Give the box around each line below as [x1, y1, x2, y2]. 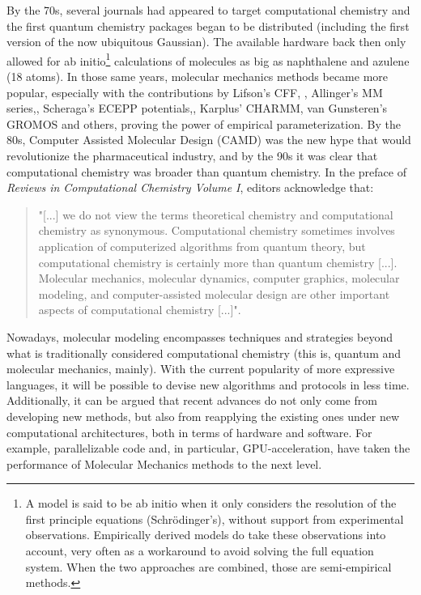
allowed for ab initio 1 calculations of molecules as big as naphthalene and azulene [6, 49, 410, 69]
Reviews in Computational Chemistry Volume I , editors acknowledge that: [6, 179, 374, 196]
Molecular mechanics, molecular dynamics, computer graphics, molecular [38, 270, 400, 287]
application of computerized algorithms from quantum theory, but [38, 237, 366, 254]
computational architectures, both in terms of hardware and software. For [6, 423, 372, 440]
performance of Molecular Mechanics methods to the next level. [6, 455, 322, 472]
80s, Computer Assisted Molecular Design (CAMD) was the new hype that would [6, 131, 411, 148]
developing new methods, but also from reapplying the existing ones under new [6, 407, 399, 424]
